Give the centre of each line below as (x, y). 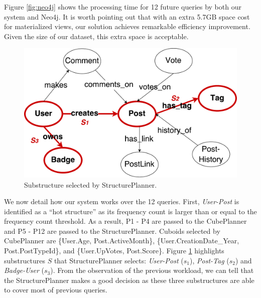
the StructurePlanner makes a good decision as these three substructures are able (129, 280)
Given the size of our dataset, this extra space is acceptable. (96, 36)
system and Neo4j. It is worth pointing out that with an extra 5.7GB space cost (127, 16)
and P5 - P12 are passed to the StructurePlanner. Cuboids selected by (112, 231)
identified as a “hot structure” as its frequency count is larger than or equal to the (130, 211)
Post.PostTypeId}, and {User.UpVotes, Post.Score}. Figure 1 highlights (114, 251)
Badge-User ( (24, 270)
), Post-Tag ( (210, 260)
